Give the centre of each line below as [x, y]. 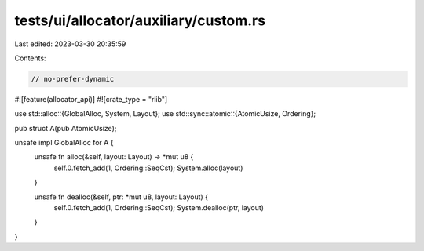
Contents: [30, 58]
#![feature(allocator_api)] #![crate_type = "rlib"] [91, 99]
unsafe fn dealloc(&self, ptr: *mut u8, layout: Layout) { [121, 197]
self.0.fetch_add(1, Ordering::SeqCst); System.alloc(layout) [148, 168]
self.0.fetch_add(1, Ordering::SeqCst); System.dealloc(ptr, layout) [159, 208]
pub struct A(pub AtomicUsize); [66, 128]
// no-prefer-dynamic [73, 79]
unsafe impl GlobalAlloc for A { [64, 143]
